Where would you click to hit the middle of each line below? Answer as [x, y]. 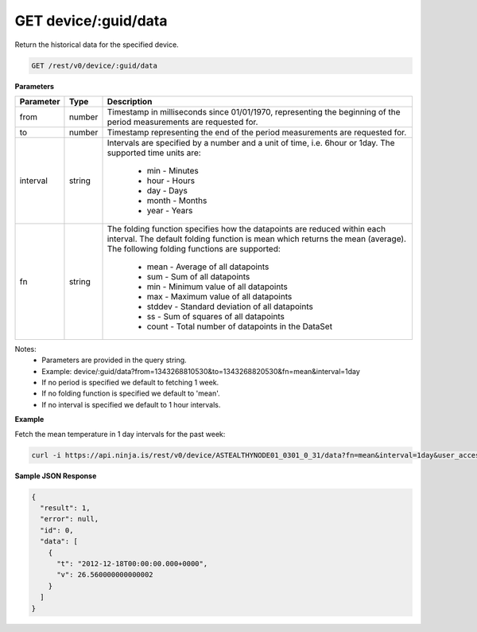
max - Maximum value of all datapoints [219, 296]
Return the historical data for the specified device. [97, 45]
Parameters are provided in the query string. [114, 360]
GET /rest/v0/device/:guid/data [95, 65]
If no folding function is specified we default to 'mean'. [131, 393]
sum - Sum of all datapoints [198, 276]
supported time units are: [154, 153]
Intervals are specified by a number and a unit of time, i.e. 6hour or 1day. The [251, 142]
